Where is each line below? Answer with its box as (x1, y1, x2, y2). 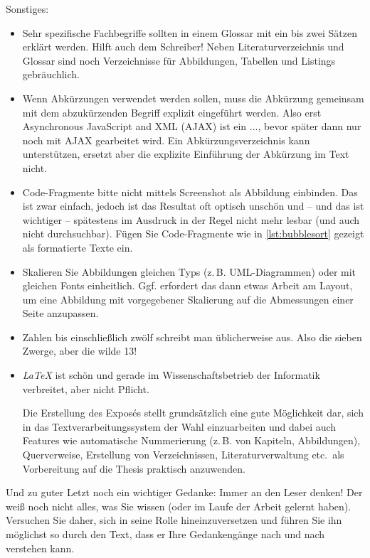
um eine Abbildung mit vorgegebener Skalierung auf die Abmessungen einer (22, 291, 354, 306)
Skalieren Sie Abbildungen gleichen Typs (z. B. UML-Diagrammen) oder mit (22, 264, 356, 279)
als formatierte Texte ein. (22, 240, 133, 254)
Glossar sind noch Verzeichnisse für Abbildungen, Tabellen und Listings (22, 53, 336, 68)
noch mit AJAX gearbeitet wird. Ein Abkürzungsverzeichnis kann (22, 132, 310, 147)
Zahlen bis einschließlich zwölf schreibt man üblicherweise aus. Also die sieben (22, 329, 362, 344)
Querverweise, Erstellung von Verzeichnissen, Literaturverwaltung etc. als (22, 447, 344, 462)
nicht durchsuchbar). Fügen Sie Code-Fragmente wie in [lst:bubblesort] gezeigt (22, 226, 364, 241)
